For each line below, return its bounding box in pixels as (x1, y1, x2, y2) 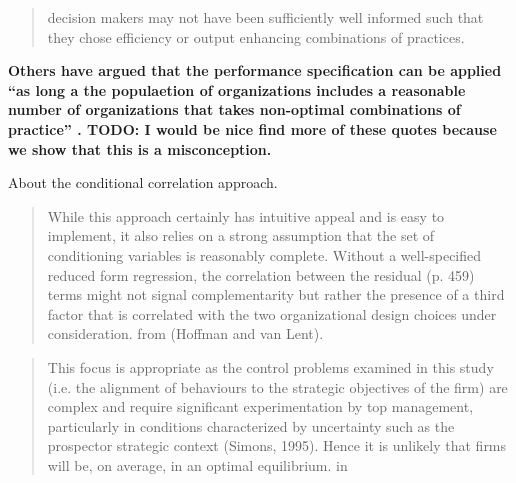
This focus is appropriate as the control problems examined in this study (47, 356, 494, 377)
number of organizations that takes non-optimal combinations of (8, 99, 461, 120)
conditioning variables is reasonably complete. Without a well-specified (47, 244, 482, 265)
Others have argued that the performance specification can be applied (8, 60, 502, 81)
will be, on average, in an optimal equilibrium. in (47, 454, 348, 475)
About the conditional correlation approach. (8, 172, 278, 193)
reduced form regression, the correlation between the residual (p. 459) (47, 264, 475, 285)
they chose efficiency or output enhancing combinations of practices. (47, 26, 465, 47)
